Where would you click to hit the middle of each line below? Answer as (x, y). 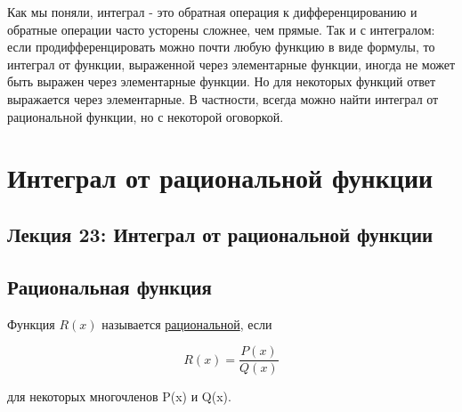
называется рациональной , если (187, 323)
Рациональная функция (109, 286)
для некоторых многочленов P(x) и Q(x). (119, 396)
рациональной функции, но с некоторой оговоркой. (146, 116)
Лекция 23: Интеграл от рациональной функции (220, 234)
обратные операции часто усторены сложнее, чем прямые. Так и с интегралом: (221, 29)
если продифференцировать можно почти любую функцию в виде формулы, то (221, 47)
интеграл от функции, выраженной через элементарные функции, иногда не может (231, 64)
